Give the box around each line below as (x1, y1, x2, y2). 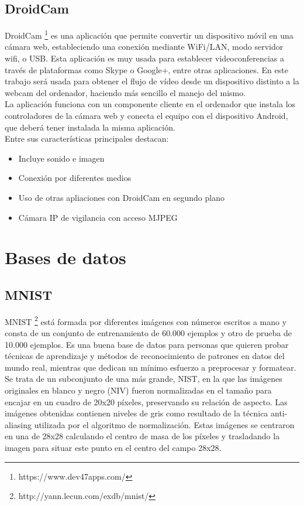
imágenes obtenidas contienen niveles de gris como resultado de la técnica (5, 407, 268, 419)
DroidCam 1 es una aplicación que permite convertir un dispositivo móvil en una (5, 28, 293, 41)
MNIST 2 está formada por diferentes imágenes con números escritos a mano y (5, 313, 287, 327)
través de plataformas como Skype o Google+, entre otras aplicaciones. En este (5, 63, 288, 76)
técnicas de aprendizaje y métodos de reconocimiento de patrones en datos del (5, 350, 285, 362)
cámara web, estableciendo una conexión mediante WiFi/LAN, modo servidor (5, 40, 284, 53)
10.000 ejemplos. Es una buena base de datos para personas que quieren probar (5, 338, 289, 350)
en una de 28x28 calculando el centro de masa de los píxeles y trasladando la (5, 430, 280, 442)
